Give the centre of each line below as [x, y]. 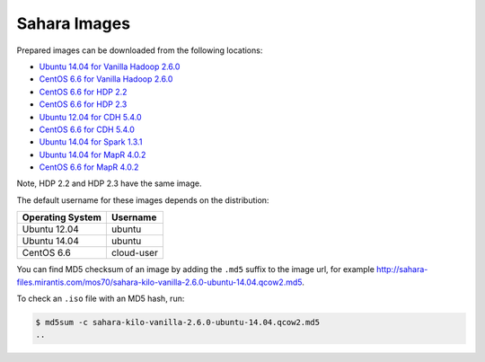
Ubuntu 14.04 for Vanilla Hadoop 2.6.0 [110, 66]
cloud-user [135, 253]
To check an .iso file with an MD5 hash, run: [101, 299]
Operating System [62, 217]
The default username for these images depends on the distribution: [143, 200]
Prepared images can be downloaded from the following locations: [140, 50]
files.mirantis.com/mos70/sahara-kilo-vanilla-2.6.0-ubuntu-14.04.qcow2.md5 [159, 282]
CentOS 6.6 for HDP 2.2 [83, 92]
